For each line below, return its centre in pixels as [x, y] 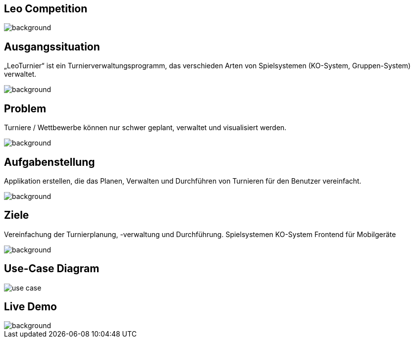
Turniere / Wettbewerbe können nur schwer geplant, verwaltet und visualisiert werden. [145, 128]
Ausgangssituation [52, 47]
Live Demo [30, 307]
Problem [25, 108]
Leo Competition [46, 9]
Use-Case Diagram [52, 269]
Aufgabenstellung [50, 162]
